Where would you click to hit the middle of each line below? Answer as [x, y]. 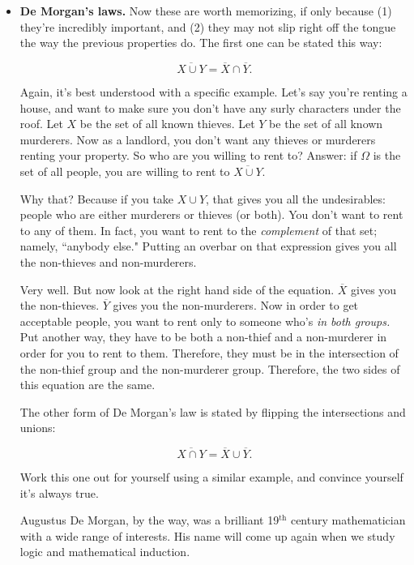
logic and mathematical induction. [105, 552]
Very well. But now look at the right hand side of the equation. [177, 289]
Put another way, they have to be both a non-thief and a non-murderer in [203, 337]
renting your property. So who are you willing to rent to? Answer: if [188, 155]
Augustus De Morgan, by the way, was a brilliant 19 [149, 520]
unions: [38, 428]
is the [387, 155]
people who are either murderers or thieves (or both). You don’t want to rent [211, 214]
